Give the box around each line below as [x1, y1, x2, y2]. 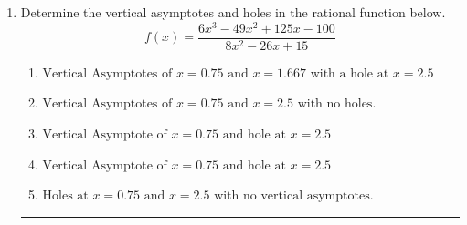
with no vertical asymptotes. [214, 189, 374, 203]
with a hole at [310, 66, 389, 80]
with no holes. [297, 97, 377, 111]
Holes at [42, 189, 89, 203]
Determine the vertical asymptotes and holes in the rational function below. [20, 3, 446, 21]
